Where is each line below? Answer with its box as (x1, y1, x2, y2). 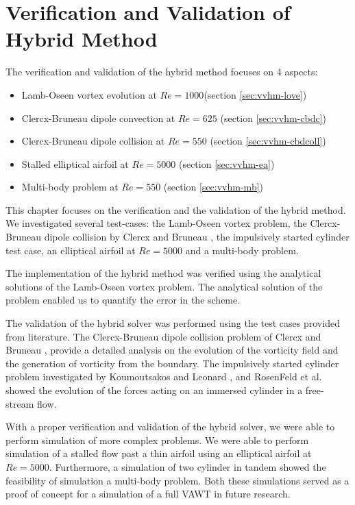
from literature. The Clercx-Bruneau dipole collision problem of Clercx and (5, 329, 321, 343)
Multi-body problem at (21, 180, 119, 194)
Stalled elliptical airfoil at (21, 156, 129, 171)
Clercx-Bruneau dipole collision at (21, 134, 165, 148)
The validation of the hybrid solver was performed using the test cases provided (5, 316, 340, 330)
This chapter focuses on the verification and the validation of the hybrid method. (5, 202, 346, 217)
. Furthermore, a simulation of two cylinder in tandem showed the (49, 459, 326, 473)
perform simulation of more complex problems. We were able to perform (5, 432, 309, 447)
